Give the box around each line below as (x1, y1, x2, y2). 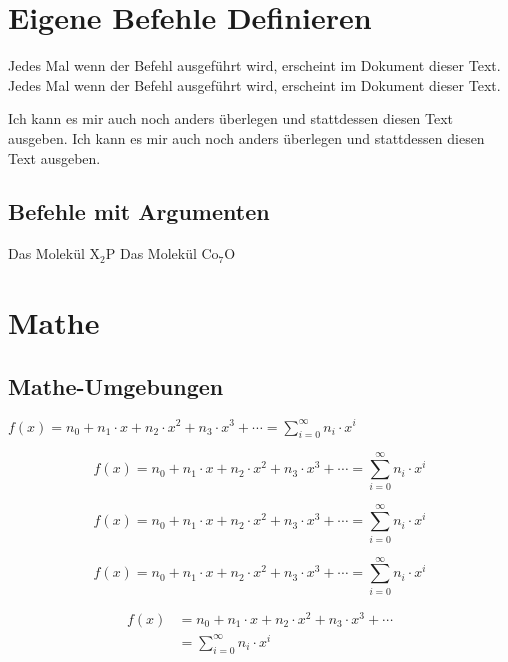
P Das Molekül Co (105, 243, 219, 264)
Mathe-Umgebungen (8, 370, 224, 401)
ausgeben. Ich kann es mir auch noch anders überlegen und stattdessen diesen (8, 127, 485, 148)
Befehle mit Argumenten (8, 196, 270, 227)
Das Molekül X (8, 243, 101, 264)
